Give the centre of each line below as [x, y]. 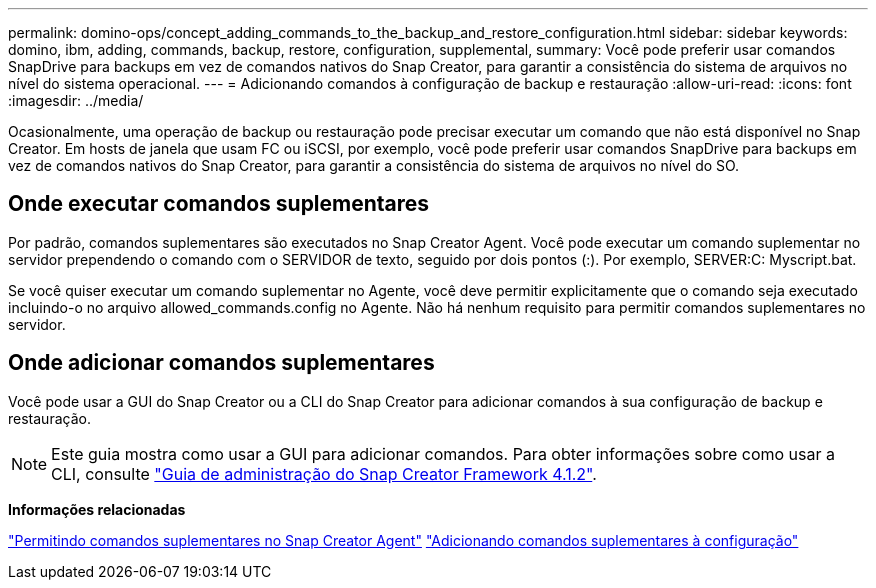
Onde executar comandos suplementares [219, 204]
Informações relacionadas [97, 509]
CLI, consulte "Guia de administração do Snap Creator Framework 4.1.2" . [324, 473]
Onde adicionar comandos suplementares [221, 363]
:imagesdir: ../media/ [76, 100]
